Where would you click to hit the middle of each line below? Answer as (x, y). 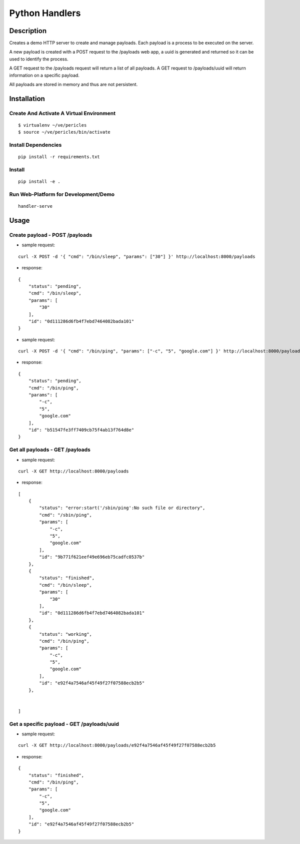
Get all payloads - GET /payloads (50, 450)
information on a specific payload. (44, 75)
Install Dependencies (35, 145)
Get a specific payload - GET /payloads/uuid (64, 724)
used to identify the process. (39, 59)
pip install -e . (39, 182)
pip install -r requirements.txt (59, 157)
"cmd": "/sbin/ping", (66, 515)
